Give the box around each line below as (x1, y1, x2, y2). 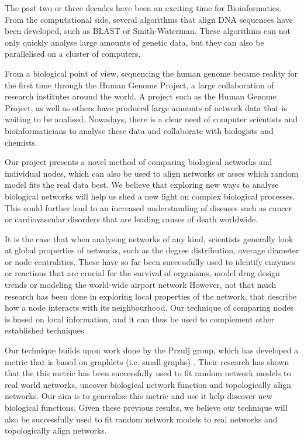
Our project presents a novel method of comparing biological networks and (5, 156, 272, 168)
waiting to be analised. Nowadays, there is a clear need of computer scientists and (5, 113, 298, 125)
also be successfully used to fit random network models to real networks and (5, 412, 278, 425)
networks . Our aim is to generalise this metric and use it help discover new (5, 390, 272, 402)
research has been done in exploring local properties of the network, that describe (5, 290, 297, 302)
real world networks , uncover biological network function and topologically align (5, 378, 291, 390)
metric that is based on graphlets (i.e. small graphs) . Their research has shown (5, 355, 289, 367)
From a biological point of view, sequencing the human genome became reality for (5, 67, 298, 79)
